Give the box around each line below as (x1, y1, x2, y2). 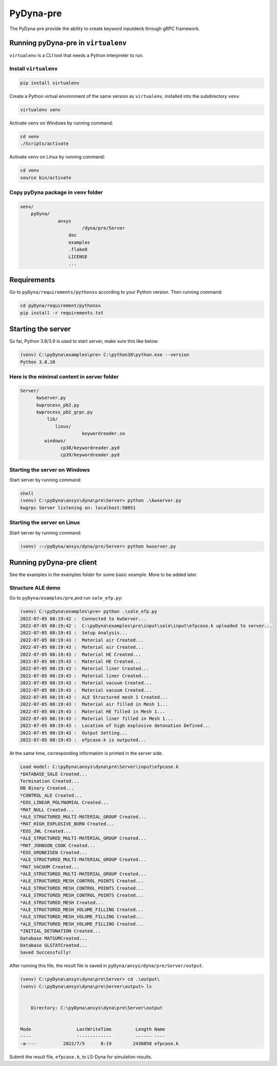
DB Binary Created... (20, 785, 74, 791)
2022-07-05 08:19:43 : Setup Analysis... (20, 630, 128, 636)
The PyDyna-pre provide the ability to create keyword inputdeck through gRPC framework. (9, 26, 200, 32)
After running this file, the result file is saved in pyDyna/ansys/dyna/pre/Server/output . (9, 962, 204, 969)
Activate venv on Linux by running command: (9, 154, 105, 160)
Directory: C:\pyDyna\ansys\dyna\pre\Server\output (31, 1005, 163, 1010)
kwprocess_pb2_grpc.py (36, 409, 93, 415)
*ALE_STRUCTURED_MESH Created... (20, 900, 104, 905)
